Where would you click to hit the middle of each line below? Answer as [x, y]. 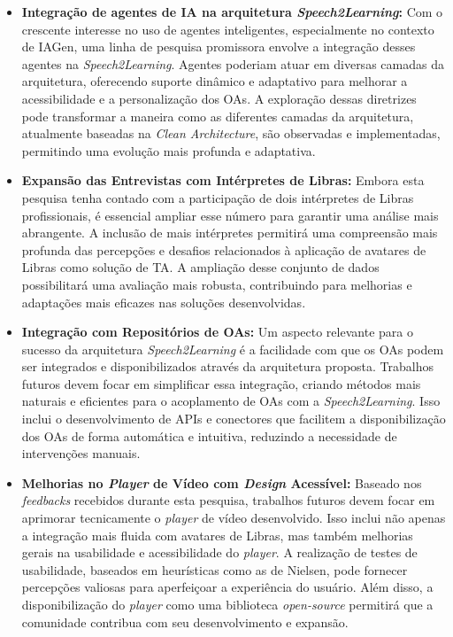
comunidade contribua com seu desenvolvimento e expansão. [185, 621]
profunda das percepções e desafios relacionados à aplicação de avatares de [224, 249]
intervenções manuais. [81, 453]
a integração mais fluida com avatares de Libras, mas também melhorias [217, 535]
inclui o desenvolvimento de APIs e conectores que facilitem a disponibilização [234, 419]
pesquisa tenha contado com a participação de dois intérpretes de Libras [218, 197]
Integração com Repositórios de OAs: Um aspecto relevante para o [217, 332]
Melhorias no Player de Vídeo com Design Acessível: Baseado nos [222, 482]
